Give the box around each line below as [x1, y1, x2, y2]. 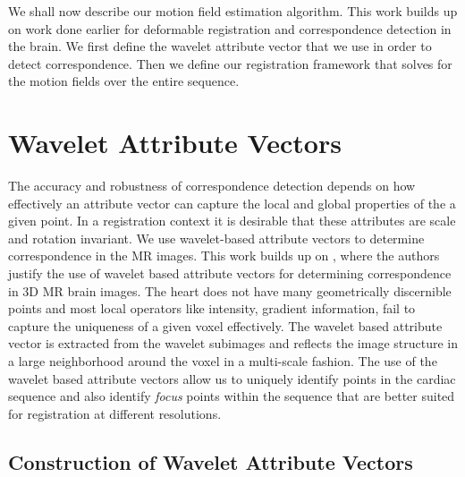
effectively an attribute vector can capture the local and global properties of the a [8, 193, 456, 212]
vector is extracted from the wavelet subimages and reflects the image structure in [8, 334, 458, 353]
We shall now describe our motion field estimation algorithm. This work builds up [8, 2, 458, 20]
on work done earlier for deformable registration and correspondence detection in [8, 19, 452, 38]
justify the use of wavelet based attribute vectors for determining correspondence [8, 264, 452, 283]
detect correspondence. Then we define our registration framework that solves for [8, 54, 452, 72]
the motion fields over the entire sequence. [8, 72, 240, 90]
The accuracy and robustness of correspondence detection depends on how [8, 176, 416, 195]
